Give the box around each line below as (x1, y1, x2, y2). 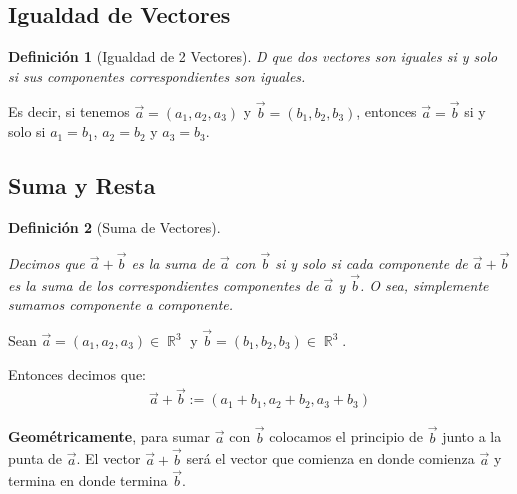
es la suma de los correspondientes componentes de (8, 274, 319, 295)
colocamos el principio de (269, 426, 424, 447)
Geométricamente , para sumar (8, 426, 211, 447)
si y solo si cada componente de (275, 252, 468, 273)
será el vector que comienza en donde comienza (186, 448, 475, 469)
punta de (8, 448, 63, 469)
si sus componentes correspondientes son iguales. (8, 65, 306, 86)
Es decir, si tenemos (8, 101, 130, 122)
